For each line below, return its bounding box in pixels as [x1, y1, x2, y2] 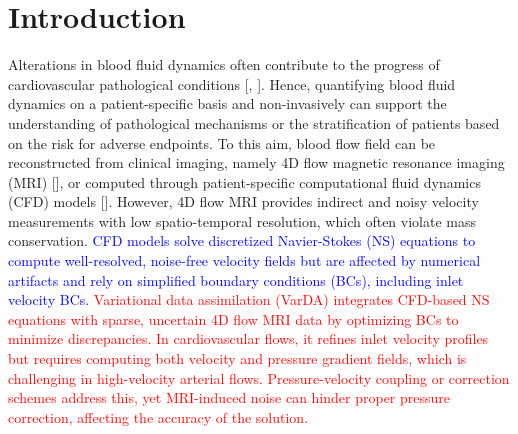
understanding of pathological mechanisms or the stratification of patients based [8, 112, 500, 133]
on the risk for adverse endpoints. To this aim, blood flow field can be [8, 132, 436, 153]
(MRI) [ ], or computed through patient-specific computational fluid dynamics [8, 171, 481, 192]
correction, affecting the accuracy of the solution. [8, 406, 309, 427]
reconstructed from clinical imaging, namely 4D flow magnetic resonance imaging [8, 152, 505, 173]
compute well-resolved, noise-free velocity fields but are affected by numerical [8, 250, 481, 271]
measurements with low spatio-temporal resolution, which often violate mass [8, 210, 476, 231]
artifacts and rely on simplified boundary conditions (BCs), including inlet [8, 269, 464, 290]
